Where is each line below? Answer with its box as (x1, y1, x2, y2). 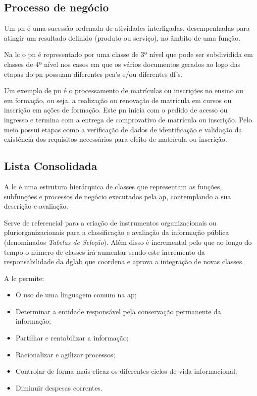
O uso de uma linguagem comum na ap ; (15, 289, 137, 300)
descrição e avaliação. (4, 201, 68, 211)
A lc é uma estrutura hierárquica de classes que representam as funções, (4, 181, 222, 191)
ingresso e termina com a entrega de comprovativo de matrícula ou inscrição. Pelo (4, 114, 252, 124)
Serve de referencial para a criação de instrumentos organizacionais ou (4, 217, 217, 227)
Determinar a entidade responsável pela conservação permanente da (15, 306, 221, 316)
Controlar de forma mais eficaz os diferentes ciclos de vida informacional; (15, 366, 237, 376)
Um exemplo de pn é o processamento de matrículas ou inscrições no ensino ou (4, 85, 244, 96)
